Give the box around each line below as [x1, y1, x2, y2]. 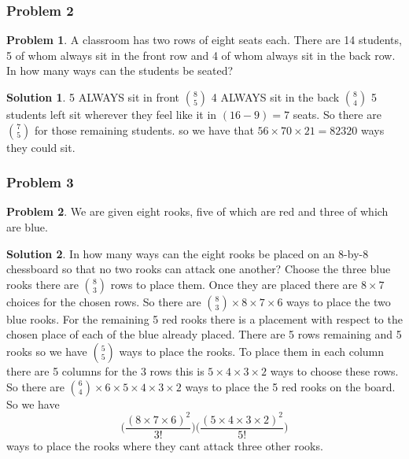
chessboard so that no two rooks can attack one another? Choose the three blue [6, 261, 391, 277]
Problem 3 [6, 172, 74, 192]
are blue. [6, 219, 48, 235]
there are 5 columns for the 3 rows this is [6, 362, 204, 379]
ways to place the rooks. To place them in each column [119, 342, 385, 359]
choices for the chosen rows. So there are [6, 293, 201, 309]
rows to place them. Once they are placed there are [110, 276, 358, 292]
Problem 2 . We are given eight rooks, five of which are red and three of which [6, 203, 389, 220]
